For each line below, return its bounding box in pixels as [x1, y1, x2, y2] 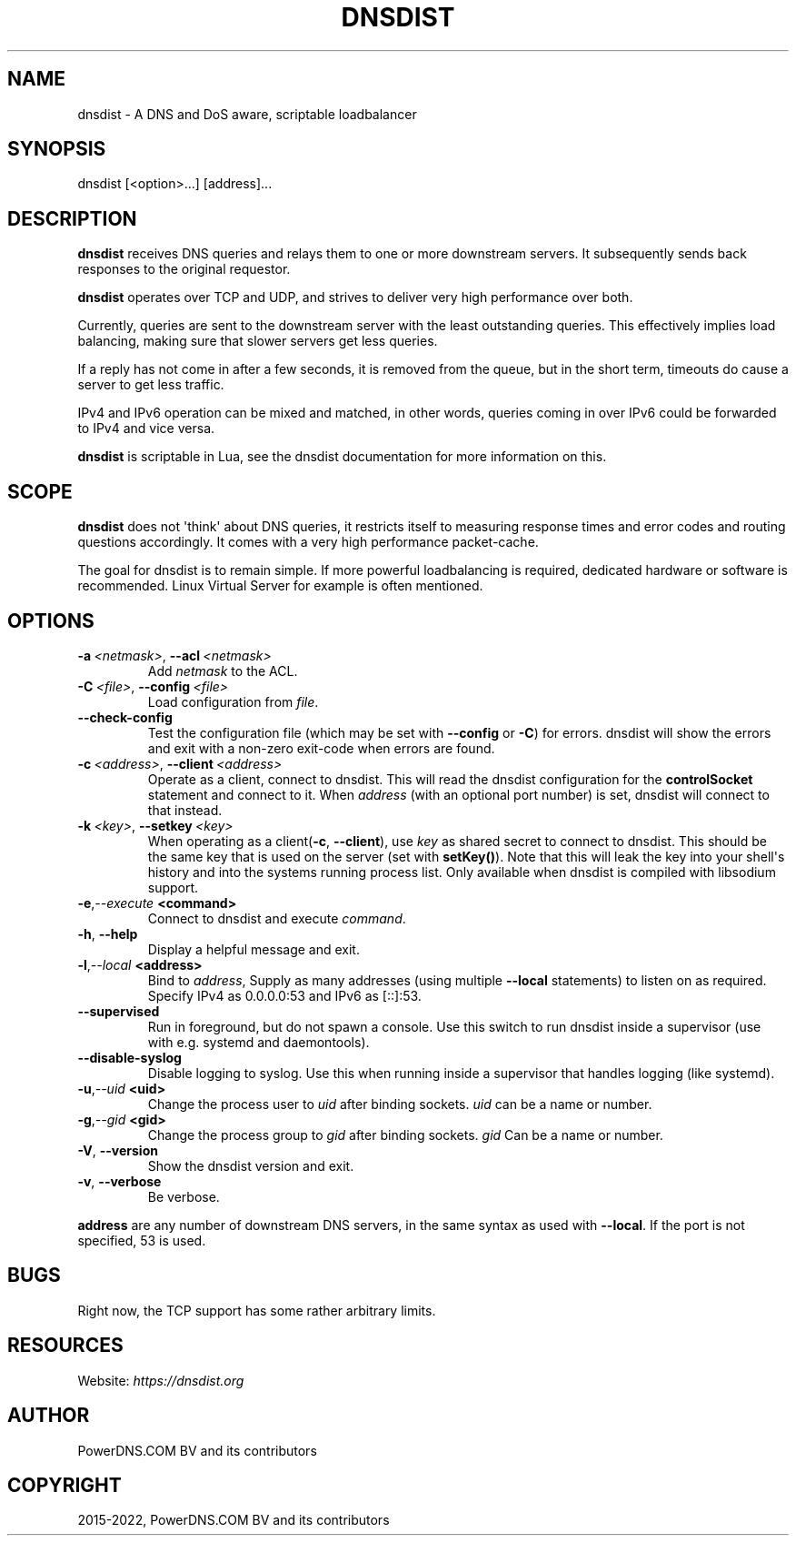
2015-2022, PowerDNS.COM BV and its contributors [77, 1512, 390, 1528]
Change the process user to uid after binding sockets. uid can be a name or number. [147, 1095, 652, 1112]
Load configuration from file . [147, 693, 319, 710]
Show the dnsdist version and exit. [147, 1157, 354, 1174]
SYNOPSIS [7, 137, 106, 161]
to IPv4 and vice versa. [77, 420, 215, 437]
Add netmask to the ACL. [147, 662, 298, 679]
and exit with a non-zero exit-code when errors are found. [147, 740, 495, 756]
